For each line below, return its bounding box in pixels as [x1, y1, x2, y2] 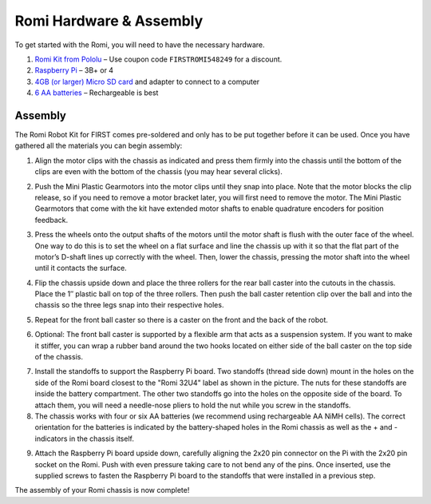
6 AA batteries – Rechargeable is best [34, 88, 159, 97]
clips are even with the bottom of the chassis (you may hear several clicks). [34, 167, 283, 177]
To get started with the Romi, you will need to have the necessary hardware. [14, 40, 265, 50]
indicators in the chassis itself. [34, 434, 135, 443]
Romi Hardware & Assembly [14, 12, 204, 30]
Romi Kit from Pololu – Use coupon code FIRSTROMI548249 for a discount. [34, 54, 283, 64]
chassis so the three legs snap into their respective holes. [34, 300, 224, 310]
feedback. [34, 215, 68, 224]
